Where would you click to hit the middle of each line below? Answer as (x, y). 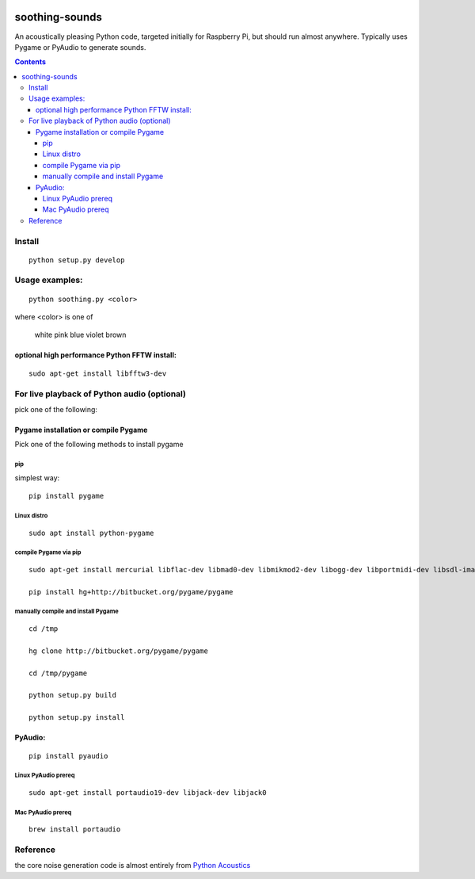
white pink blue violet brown (80, 335)
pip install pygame (66, 496)
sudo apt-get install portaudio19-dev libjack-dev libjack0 (148, 792)
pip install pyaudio (68, 756)
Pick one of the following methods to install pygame (99, 445)
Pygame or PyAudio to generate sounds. (80, 47)
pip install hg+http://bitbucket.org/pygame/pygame (131, 592)
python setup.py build (73, 695)
